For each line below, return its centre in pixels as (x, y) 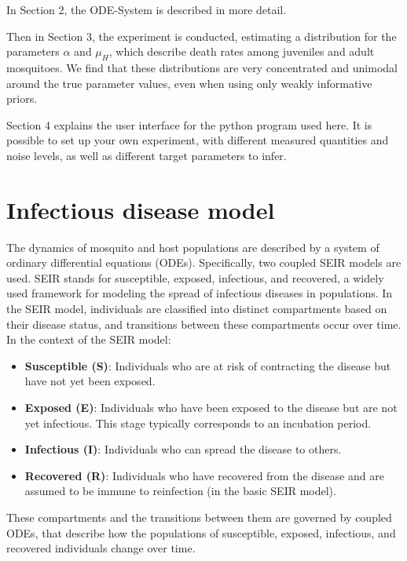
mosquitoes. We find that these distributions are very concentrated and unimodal (202, 67)
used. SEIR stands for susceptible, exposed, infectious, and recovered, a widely (195, 277)
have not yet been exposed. (90, 381)
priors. (22, 98)
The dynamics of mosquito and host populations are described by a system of (193, 247)
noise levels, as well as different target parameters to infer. (147, 155)
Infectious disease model (141, 209)
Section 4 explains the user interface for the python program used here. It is (189, 124)
